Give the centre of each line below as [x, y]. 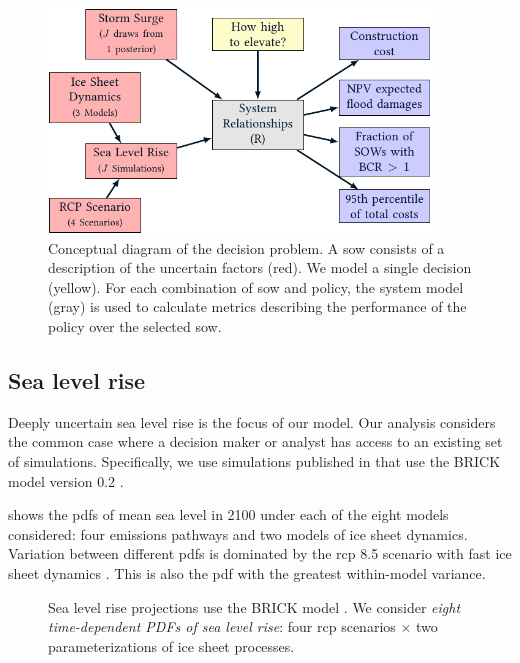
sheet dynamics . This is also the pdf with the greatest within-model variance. [247, 572]
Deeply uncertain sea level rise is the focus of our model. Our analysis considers [252, 421]
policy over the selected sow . [135, 325]
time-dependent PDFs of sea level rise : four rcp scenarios [222, 626]
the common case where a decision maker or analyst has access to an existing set [255, 441]
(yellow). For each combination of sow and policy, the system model [256, 286]
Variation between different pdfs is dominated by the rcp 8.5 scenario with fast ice [260, 553]
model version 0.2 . [66, 480]
